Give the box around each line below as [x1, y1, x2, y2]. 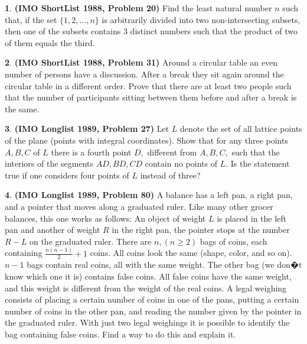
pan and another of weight [5, 223, 100, 236]
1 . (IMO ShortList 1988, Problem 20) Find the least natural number [5, 2, 272, 14]
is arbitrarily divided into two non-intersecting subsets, [102, 13, 301, 25]
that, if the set [5, 13, 57, 25]
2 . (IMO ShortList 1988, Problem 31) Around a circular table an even [5, 56, 277, 69]
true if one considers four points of [5, 168, 129, 181]
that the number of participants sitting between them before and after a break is [5, 91, 297, 103]
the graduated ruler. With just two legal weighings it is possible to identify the [5, 316, 290, 329]
